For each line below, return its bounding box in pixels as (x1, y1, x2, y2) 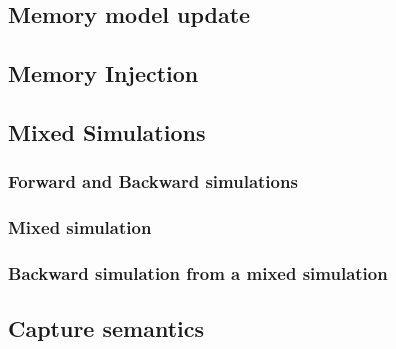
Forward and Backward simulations (8, 169, 298, 194)
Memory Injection (8, 58, 199, 89)
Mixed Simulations (8, 116, 206, 147)
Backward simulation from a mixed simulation (8, 260, 388, 285)
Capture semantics (8, 313, 205, 344)
